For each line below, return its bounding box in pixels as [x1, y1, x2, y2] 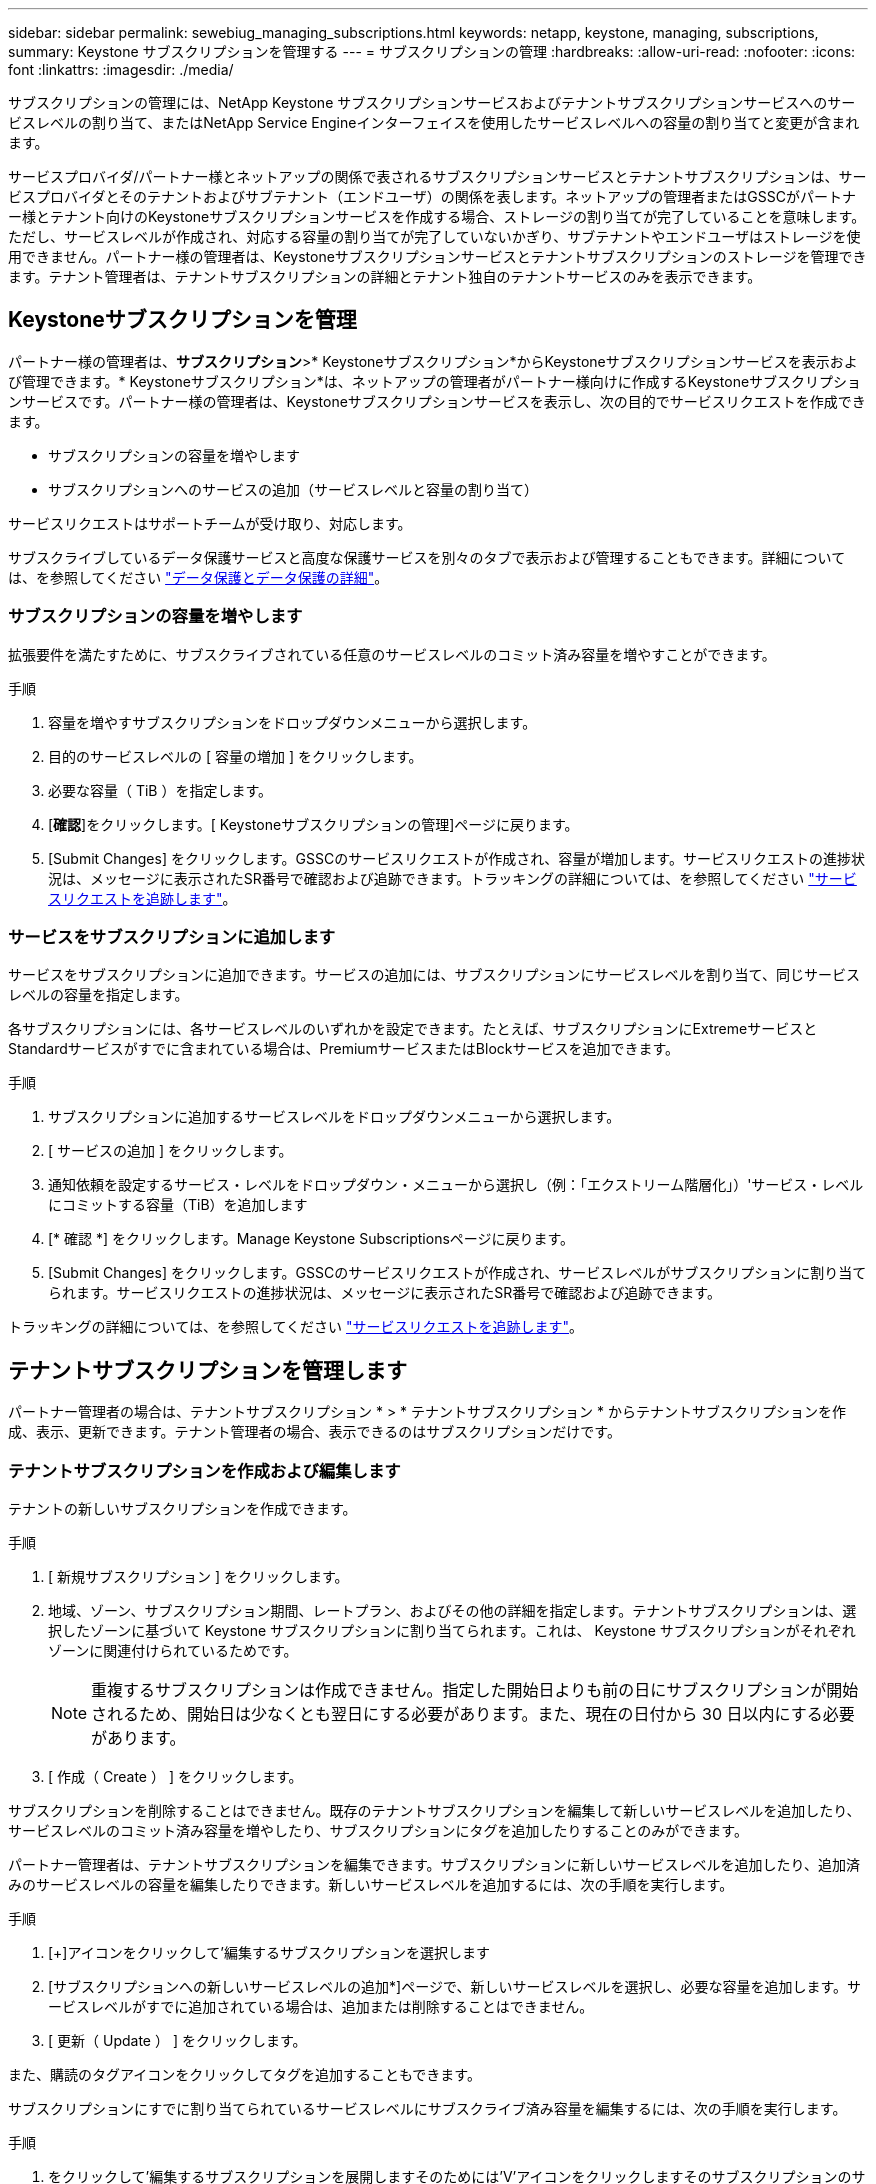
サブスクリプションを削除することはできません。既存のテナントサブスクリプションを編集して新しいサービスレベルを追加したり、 [8, 1801, 861, 1819]
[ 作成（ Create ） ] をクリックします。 [48, 1767, 303, 1785]
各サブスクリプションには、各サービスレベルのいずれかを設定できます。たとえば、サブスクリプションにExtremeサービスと [8, 1020, 818, 1038]
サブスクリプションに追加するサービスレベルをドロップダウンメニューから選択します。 [48, 1108, 621, 1126]
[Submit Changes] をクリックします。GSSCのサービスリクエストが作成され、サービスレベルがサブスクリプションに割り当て [48, 1264, 867, 1282]
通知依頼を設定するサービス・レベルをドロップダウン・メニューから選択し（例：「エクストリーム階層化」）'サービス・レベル [48, 1176, 864, 1194]
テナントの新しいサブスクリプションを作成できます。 [8, 1499, 357, 1517]
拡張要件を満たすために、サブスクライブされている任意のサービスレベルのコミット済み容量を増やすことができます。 [8, 645, 776, 663]
